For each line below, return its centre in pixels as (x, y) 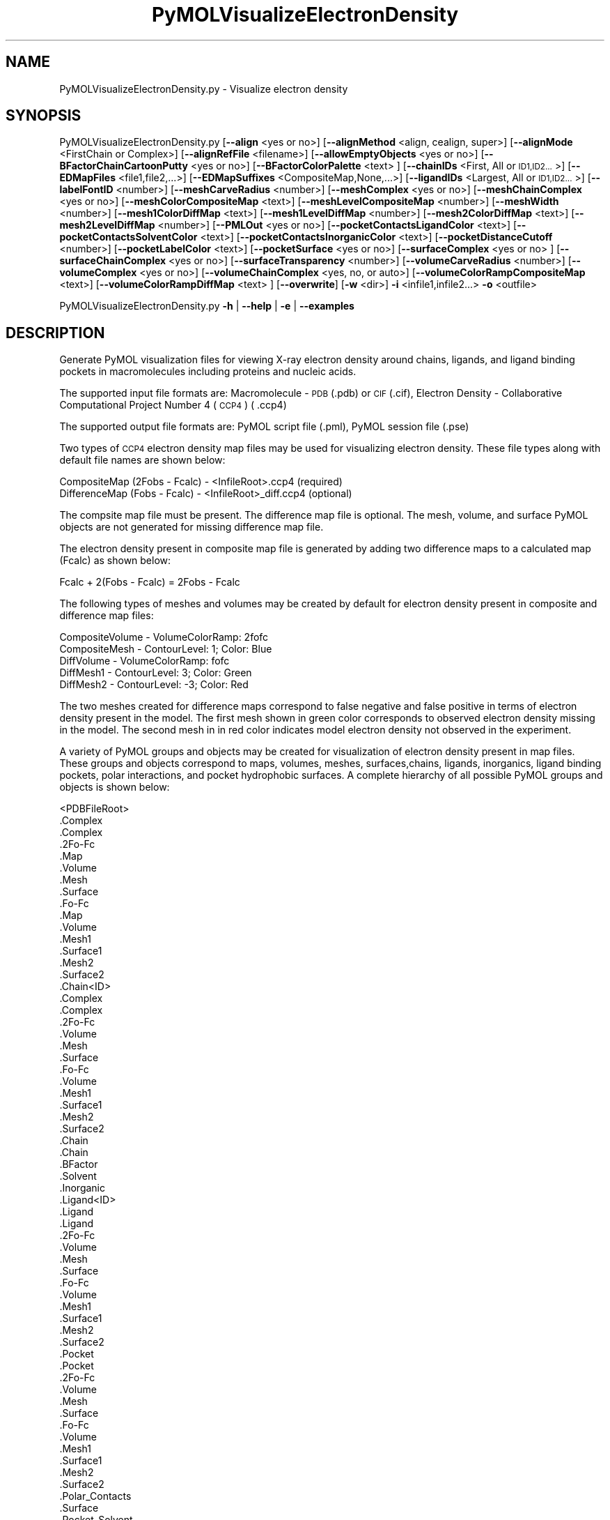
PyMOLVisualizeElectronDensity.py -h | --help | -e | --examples (207, 306)
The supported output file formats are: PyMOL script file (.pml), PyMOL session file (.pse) (264, 427)
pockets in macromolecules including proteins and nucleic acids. (208, 372)
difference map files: (107, 616)
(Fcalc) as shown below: (115, 561)
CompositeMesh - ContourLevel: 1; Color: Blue (166, 649)
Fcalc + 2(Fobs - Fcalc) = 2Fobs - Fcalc (150, 582)
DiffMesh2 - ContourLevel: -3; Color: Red (154, 685)
